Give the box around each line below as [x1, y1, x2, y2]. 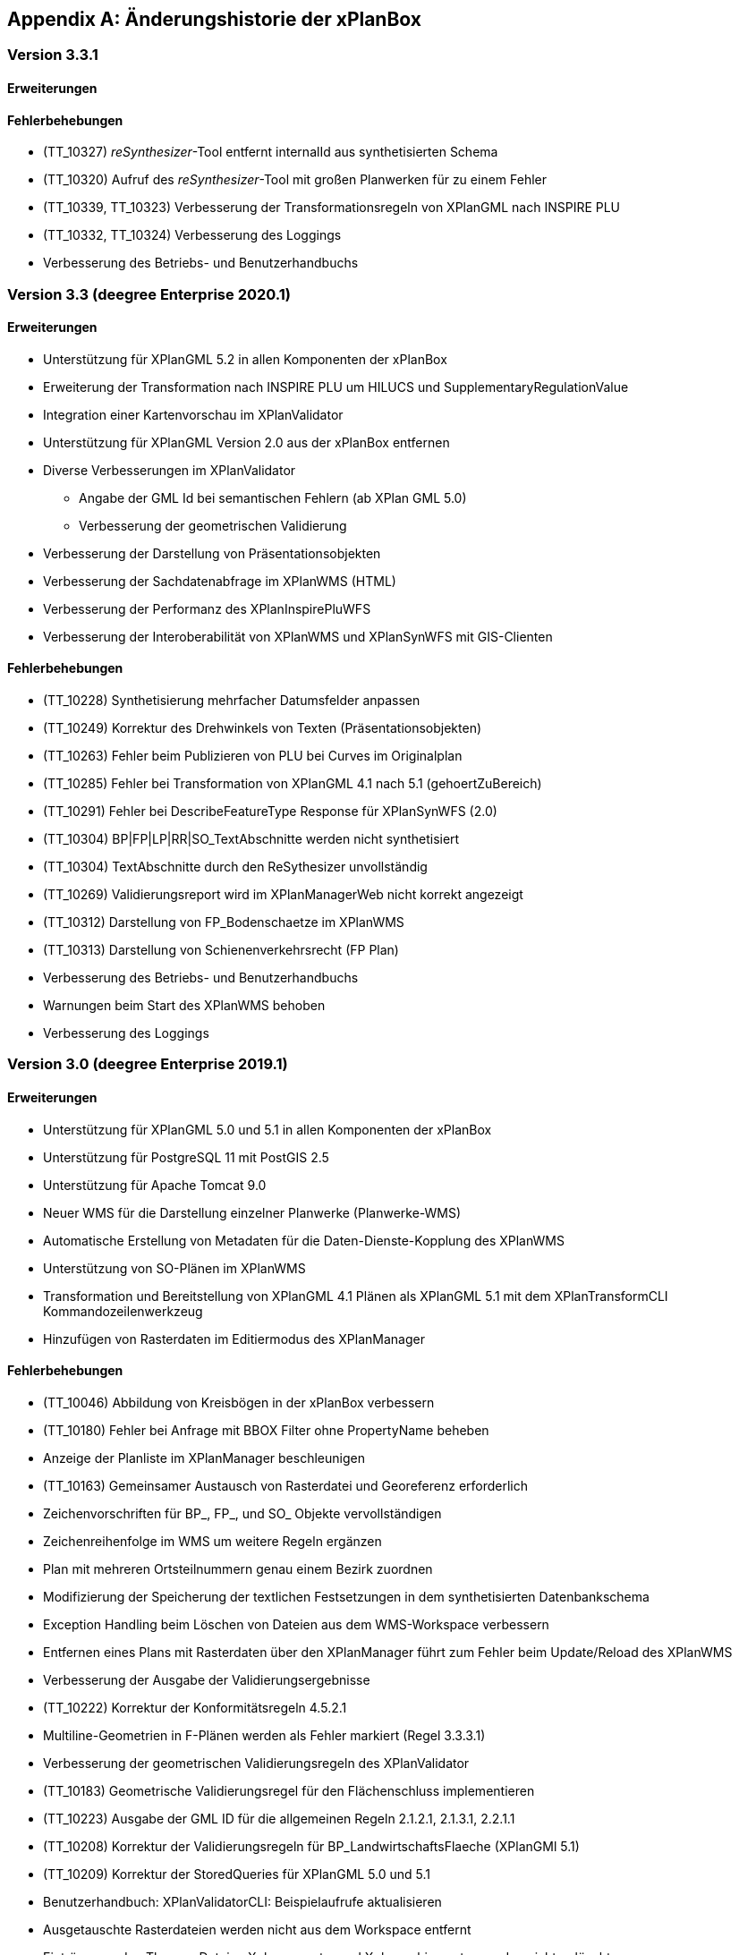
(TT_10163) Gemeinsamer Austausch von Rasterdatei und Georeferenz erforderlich [43, 1477, 529, 1493]
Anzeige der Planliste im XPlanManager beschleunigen [43, 1449, 365, 1466]
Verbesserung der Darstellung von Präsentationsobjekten [43, 545, 381, 561]
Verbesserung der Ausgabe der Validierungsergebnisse [43, 1671, 370, 1687]
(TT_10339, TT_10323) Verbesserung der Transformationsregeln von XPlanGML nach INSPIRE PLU [43, 200, 621, 216]
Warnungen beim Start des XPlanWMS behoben [43, 998, 326, 1014]
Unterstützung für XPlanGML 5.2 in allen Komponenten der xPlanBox [43, 351, 447, 367]
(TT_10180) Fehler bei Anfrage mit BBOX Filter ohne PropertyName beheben [43, 1422, 489, 1438]
